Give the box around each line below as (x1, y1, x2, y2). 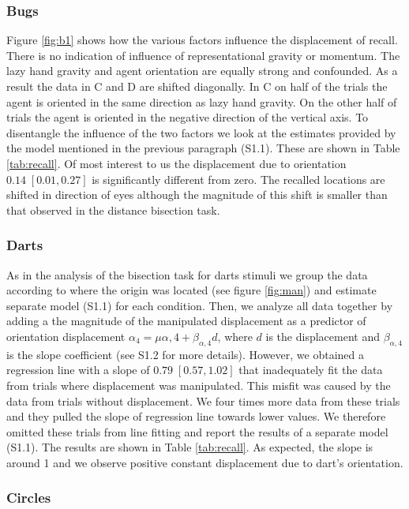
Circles (6, 488, 51, 507)
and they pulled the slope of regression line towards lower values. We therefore (6, 408, 386, 425)
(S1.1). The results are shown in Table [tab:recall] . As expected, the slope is (6, 439, 373, 455)
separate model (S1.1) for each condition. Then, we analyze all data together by (6, 297, 393, 313)
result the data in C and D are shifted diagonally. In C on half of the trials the (6, 78, 388, 94)
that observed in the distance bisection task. (6, 201, 220, 218)
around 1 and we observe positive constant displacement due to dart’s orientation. (6, 454, 403, 470)
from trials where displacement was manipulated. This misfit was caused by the (6, 376, 391, 393)
